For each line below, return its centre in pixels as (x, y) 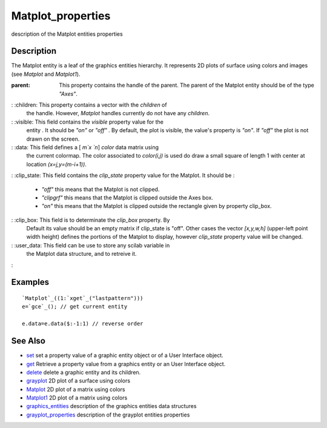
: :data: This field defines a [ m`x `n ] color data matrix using (85, 147)
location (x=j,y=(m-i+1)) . (57, 164)
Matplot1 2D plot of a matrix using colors (77, 398)
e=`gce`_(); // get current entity (75, 307)
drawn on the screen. (53, 139)
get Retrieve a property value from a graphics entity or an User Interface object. (126, 364)
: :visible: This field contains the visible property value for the (87, 122)
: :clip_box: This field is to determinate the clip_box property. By (91, 220)
